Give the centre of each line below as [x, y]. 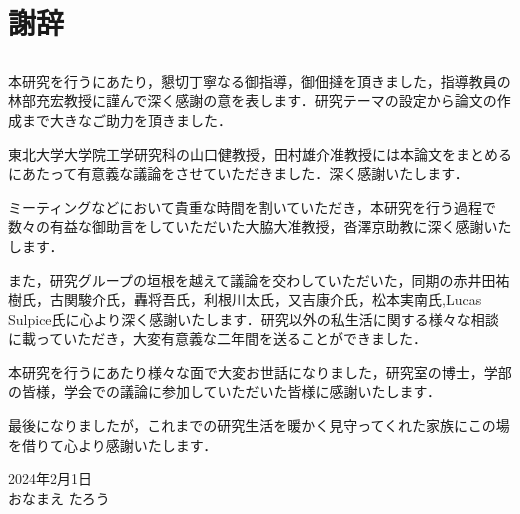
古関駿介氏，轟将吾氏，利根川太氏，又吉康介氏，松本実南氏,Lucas [265, 299]
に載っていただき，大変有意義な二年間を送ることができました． [217, 338]
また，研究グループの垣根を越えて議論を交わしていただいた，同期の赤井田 [252, 279]
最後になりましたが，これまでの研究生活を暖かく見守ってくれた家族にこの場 [259, 425]
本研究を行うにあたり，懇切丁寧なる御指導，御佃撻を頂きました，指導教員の [259, 80]
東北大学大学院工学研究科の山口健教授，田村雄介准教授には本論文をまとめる [260, 153]
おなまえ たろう [59, 497]
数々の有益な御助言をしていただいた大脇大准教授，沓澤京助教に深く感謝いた [260, 226]
